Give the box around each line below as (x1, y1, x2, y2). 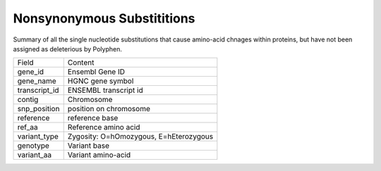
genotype (17, 141, 49, 151)
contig (17, 95, 39, 105)
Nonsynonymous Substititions (13, 11, 195, 26)
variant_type (17, 132, 59, 141)
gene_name (17, 76, 56, 86)
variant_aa (17, 150, 52, 160)
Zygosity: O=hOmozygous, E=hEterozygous (67, 132, 214, 141)
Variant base (67, 141, 109, 151)
